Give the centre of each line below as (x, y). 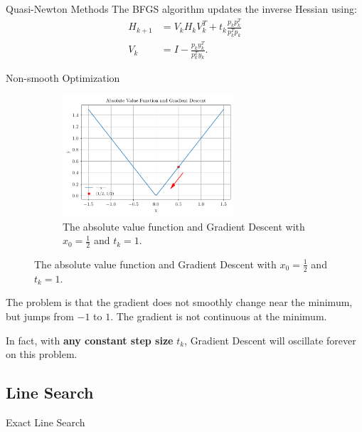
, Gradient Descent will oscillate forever (270, 340)
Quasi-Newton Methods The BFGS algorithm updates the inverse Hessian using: (181, 9)
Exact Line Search (46, 422)
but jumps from (40, 316)
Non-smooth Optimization (63, 78)
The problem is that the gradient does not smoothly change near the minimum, (179, 302)
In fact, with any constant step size (90, 340)
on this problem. (42, 354)
